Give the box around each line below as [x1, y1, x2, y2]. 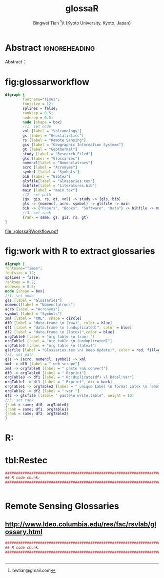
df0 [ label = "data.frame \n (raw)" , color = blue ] [5, 320, 112, 325]
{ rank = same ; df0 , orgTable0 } [5, 402, 69, 407]
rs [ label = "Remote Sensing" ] [22, 138, 86, 143]
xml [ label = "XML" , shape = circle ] [5, 316, 82, 321]
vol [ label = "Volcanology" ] [22, 129, 82, 134]
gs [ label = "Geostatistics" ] [22, 133, 84, 138]
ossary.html [5, 528, 42, 536]
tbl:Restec [5, 454, 48, 466]
